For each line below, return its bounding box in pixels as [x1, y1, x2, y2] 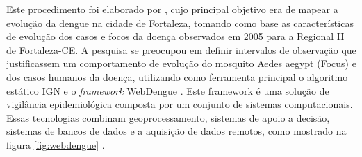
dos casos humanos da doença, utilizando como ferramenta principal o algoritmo [6, 69, 348, 84]
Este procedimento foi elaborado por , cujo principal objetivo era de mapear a [6, 2, 338, 16]
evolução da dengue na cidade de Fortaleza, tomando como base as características [6, 15, 354, 30]
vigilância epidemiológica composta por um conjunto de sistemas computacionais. [6, 97, 353, 111]
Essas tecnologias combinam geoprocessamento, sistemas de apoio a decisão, [6, 110, 330, 124]
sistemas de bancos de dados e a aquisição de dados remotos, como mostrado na [6, 124, 347, 138]
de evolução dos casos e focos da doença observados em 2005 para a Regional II [6, 29, 345, 44]
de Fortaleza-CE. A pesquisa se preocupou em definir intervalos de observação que [6, 42, 356, 57]
